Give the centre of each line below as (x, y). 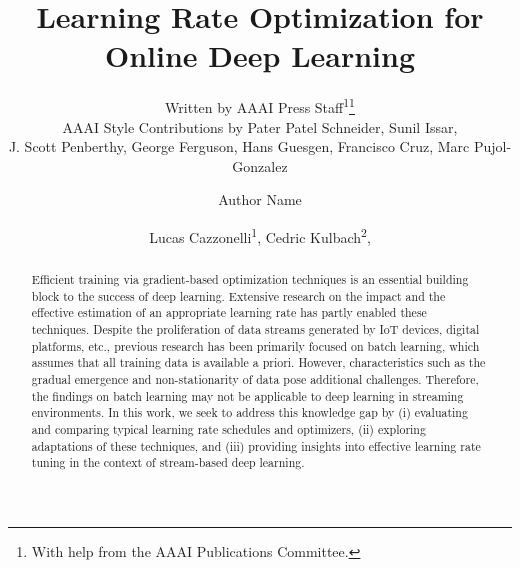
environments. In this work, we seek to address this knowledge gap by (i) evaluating (249, 412)
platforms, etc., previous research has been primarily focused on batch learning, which (255, 345)
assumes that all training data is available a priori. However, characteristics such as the (258, 362)
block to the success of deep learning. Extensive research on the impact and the (238, 295)
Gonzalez (260, 165)
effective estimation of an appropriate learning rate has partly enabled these (229, 312)
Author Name (260, 199)
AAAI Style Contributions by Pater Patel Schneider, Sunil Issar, (260, 126)
